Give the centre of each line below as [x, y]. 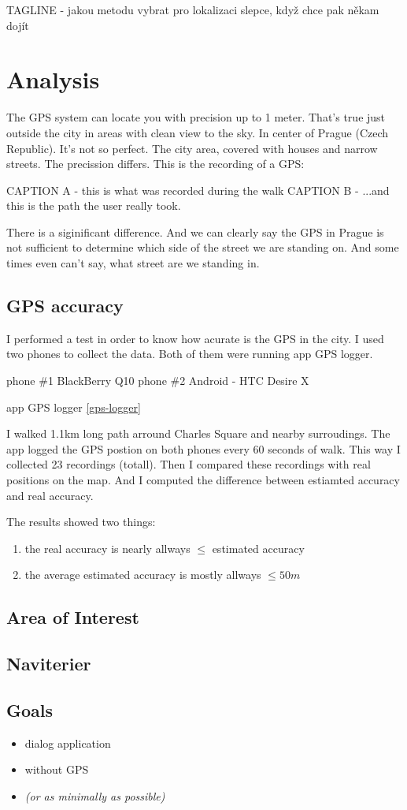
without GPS [57, 769]
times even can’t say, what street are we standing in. [133, 263]
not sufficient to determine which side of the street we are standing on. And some [203, 247]
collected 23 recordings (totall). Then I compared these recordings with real [189, 464]
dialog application [68, 743]
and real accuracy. [50, 495]
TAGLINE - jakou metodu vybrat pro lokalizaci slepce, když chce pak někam [193, 9]
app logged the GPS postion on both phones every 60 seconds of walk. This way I [203, 448]
